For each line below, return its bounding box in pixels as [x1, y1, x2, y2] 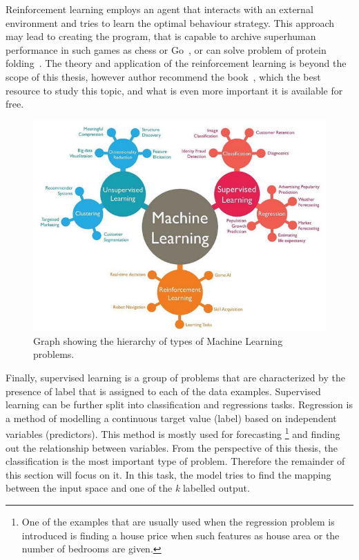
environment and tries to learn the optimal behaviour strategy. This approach [6, 15, 335, 30]
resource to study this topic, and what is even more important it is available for [6, 83, 343, 97]
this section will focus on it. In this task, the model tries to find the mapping [6, 467, 331, 481]
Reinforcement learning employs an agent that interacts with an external [6, 2, 313, 16]
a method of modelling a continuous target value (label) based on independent [6, 410, 337, 425]
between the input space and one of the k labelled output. [6, 481, 250, 495]
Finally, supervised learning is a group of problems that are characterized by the [6, 370, 345, 384]
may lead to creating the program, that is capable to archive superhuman [6, 29, 316, 43]
